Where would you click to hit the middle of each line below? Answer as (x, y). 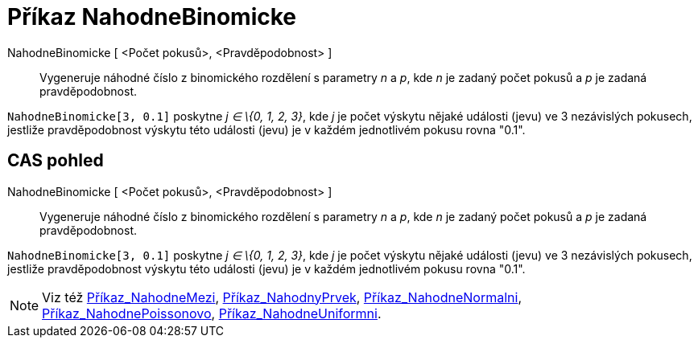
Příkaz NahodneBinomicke (152, 17)
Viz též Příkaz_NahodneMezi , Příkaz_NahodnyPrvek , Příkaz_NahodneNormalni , (282, 297)
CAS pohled (56, 161)
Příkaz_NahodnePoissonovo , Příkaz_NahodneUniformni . (212, 313)
